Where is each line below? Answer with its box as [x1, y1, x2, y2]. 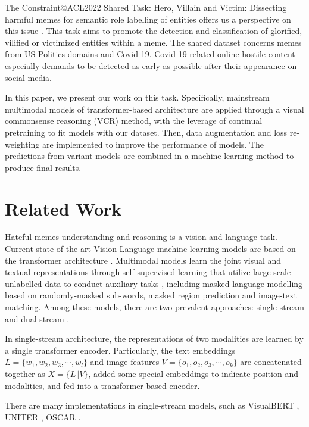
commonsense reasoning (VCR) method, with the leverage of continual [5, 114, 263, 127]
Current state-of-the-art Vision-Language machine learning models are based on [5, 242, 296, 255]
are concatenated [240, 356, 302, 368]
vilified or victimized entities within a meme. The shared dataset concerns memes [5, 36, 302, 48]
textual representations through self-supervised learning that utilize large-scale [5, 266, 291, 278]
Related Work [5, 196, 122, 220]
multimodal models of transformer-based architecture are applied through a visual [5, 102, 304, 115]
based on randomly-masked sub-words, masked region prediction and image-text [5, 289, 297, 301]
